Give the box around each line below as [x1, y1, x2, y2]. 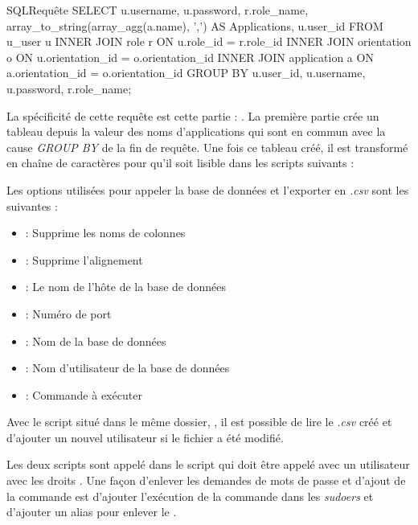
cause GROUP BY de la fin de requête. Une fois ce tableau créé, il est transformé [6, 138, 408, 155]
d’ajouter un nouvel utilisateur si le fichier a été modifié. [6, 429, 284, 445]
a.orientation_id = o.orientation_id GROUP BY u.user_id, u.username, [6, 64, 366, 81]
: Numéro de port [25, 305, 112, 322]
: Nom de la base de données [25, 332, 166, 349]
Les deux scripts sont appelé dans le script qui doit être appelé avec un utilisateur [6, 456, 410, 473]
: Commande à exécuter [25, 386, 142, 403]
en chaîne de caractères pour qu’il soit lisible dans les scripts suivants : [6, 154, 354, 171]
